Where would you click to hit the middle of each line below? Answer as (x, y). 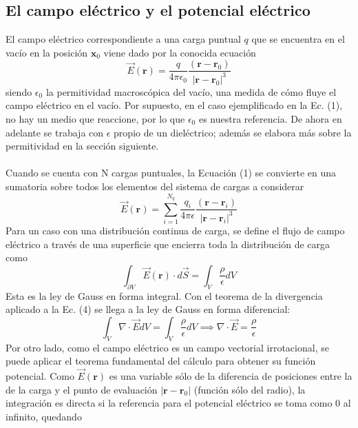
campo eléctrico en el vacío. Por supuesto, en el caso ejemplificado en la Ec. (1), (174, 105)
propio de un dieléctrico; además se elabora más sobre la (233, 132)
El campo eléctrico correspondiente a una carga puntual (123, 39)
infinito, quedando (44, 416)
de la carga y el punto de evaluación (82, 389)
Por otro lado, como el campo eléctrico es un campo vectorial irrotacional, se (167, 347)
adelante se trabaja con (55, 132)
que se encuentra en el (298, 39)
